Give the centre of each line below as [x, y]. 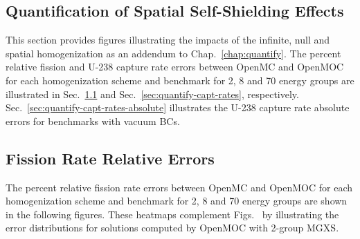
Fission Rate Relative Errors [110, 158]
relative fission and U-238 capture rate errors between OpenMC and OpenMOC [175, 67]
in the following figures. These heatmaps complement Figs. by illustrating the [172, 214]
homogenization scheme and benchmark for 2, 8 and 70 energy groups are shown [177, 201]
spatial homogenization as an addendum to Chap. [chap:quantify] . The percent [173, 53]
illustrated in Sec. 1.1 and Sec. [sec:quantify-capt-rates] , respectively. [152, 94]
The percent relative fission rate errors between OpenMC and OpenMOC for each [179, 187]
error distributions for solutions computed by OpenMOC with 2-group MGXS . [172, 228]
